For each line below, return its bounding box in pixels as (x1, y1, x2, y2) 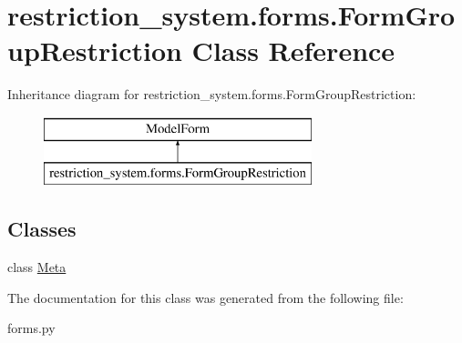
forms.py (7, 318, 56, 338)
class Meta (7, 257, 67, 277)
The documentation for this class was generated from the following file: (7, 288, 404, 307)
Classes (7, 215, 77, 243)
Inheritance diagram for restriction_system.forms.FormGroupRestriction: (7, 85, 416, 104)
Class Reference (191, 32, 395, 69)
